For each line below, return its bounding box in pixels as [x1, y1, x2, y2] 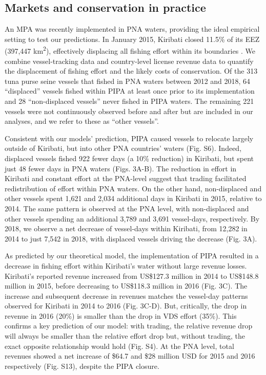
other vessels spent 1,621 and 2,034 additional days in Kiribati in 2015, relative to [5, 193, 262, 204]
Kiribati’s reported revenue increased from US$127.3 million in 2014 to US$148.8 [5, 270, 259, 281]
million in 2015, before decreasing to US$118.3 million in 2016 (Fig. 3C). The [5, 280, 248, 291]
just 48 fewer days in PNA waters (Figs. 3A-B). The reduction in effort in [5, 163, 237, 173]
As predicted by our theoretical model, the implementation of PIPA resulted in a [5, 250, 259, 261]
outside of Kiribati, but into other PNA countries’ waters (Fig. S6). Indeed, [5, 143, 242, 153]
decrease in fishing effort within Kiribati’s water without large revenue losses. [5, 260, 247, 271]
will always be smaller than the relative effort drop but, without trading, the [5, 330, 245, 341]
